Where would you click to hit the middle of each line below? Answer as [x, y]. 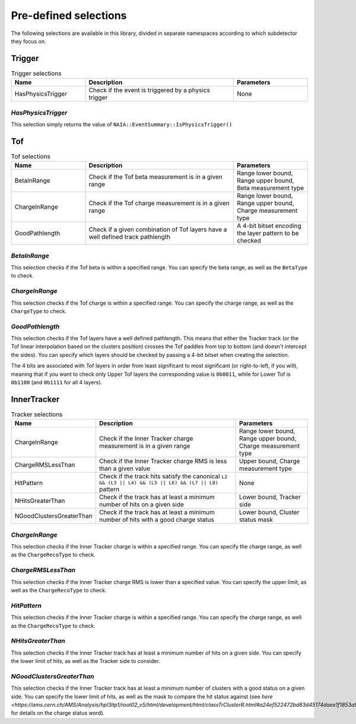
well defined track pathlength [130, 237]
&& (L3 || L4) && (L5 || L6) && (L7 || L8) [159, 483]
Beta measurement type [270, 188]
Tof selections [31, 157]
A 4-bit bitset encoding [269, 226]
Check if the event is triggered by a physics [150, 90]
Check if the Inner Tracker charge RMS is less [163, 461]
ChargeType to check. [39, 311]
